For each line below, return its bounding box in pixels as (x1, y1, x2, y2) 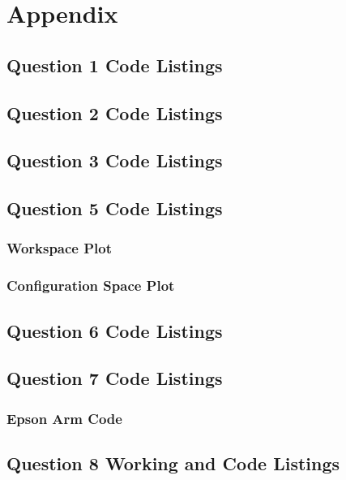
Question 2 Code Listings (6, 100, 223, 125)
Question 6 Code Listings (6, 318, 223, 343)
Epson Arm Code (6, 408, 122, 428)
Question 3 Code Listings (6, 148, 223, 173)
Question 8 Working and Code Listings (6, 450, 340, 475)
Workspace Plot (6, 238, 113, 258)
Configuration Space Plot (6, 275, 175, 296)
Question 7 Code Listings (6, 365, 223, 391)
